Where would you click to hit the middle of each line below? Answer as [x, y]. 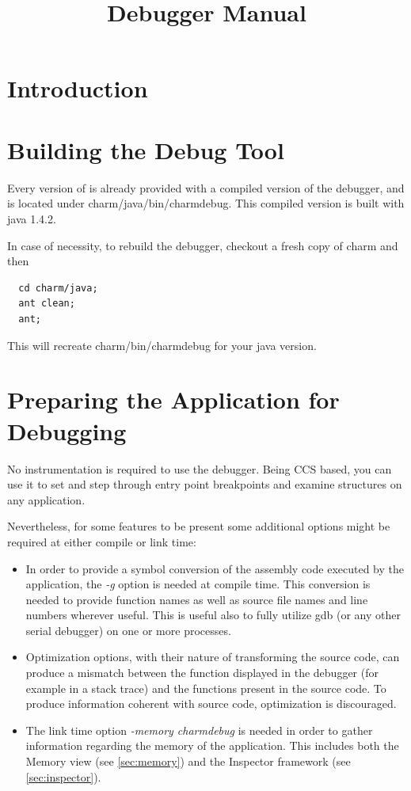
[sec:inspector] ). [63, 776]
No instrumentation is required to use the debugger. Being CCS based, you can [200, 468]
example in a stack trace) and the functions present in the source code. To [206, 688]
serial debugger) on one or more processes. [128, 630]
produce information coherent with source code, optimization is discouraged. [211, 704]
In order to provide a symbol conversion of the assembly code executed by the [215, 568]
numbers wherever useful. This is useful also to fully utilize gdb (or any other [213, 615]
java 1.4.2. [32, 219]
